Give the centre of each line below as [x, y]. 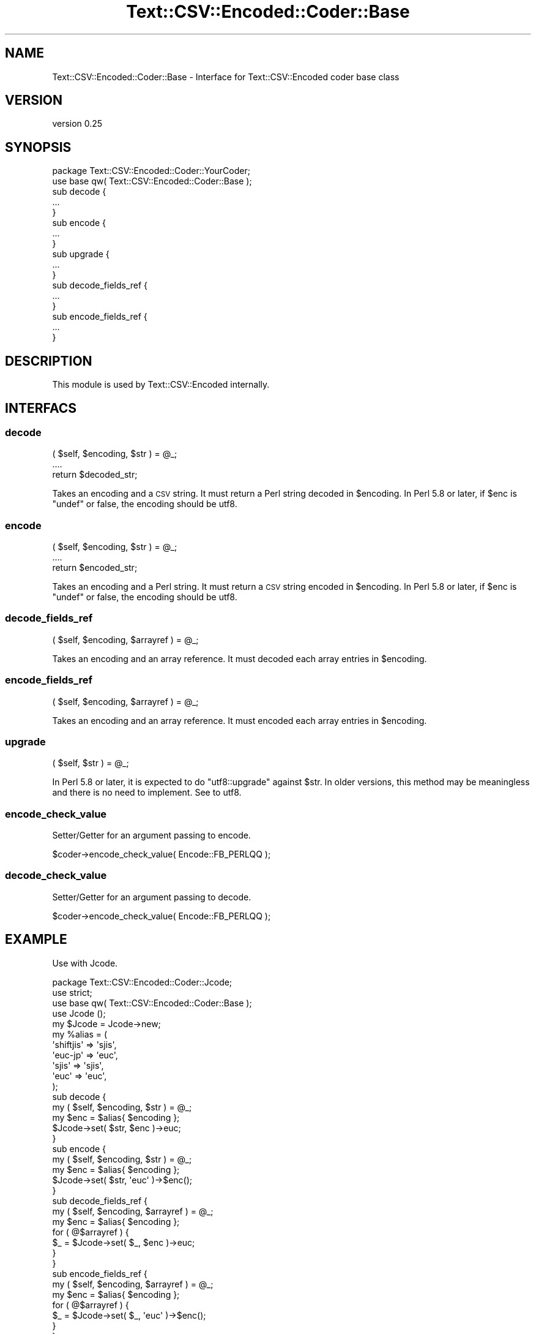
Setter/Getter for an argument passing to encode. [151, 835]
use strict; [72, 992]
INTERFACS [41, 408]
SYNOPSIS [38, 147]
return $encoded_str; [95, 568]
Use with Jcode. [85, 963]
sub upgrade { [81, 254]
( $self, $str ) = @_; [91, 763]
